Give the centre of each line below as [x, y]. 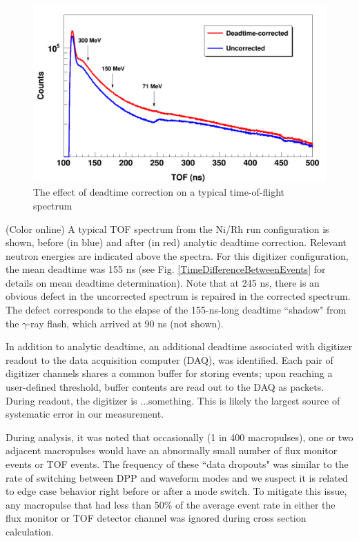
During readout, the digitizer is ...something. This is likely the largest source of [173, 400]
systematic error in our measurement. [85, 414]
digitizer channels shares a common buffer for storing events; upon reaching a [169, 373]
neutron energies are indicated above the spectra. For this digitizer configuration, [177, 255]
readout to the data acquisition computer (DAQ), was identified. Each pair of [169, 359]
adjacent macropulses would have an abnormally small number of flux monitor [172, 450]
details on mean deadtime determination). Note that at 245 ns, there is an [163, 282]
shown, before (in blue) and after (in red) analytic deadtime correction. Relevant [176, 242]
